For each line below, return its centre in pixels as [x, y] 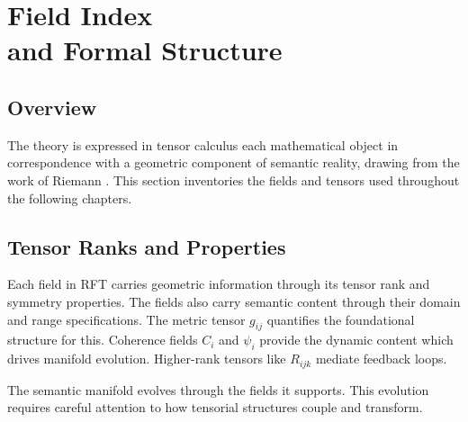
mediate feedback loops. [381, 359]
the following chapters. [70, 198]
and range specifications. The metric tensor [126, 319]
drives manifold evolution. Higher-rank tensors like [147, 359]
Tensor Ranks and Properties [147, 246]
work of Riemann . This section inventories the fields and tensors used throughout [234, 180]
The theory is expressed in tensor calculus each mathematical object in [203, 144]
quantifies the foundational [341, 319]
